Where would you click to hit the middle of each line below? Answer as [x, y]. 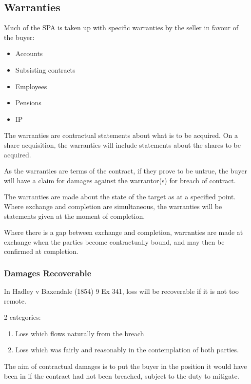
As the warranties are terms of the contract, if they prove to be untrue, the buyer [126, 171]
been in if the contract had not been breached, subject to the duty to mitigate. [122, 375]
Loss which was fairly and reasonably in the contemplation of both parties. [127, 350]
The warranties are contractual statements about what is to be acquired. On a [121, 135]
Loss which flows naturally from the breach [80, 333]
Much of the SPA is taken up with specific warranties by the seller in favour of [121, 28]
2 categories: [22, 317]
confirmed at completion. [41, 251]
